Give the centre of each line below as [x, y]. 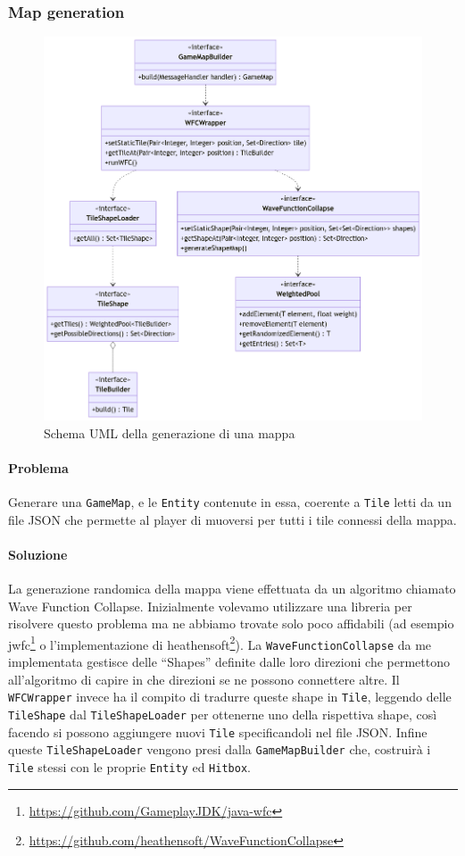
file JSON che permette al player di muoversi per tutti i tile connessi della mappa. [232, 519]
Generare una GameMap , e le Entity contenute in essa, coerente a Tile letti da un [230, 501]
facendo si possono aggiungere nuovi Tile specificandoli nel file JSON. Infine [218, 731]
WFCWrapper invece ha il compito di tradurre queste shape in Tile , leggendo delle [230, 697]
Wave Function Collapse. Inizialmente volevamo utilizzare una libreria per [210, 606]
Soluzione [38, 554]
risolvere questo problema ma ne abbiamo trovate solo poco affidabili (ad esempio [231, 623]
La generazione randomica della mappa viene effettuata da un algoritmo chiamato [232, 588]
